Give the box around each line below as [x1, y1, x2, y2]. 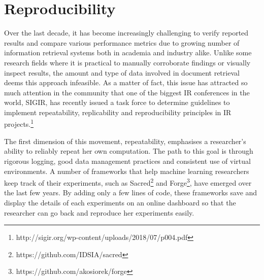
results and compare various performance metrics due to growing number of [4, 37, 240, 48]
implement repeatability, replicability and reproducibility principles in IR [4, 107, 232, 117]
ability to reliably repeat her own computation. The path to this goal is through [4, 146, 253, 156]
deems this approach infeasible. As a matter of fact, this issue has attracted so [4, 77, 248, 88]
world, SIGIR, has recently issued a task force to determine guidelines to [4, 97, 230, 108]
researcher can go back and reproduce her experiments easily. [4, 207, 194, 218]
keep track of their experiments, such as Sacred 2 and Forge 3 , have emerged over [4, 176, 252, 188]
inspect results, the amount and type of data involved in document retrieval [4, 67, 240, 78]
